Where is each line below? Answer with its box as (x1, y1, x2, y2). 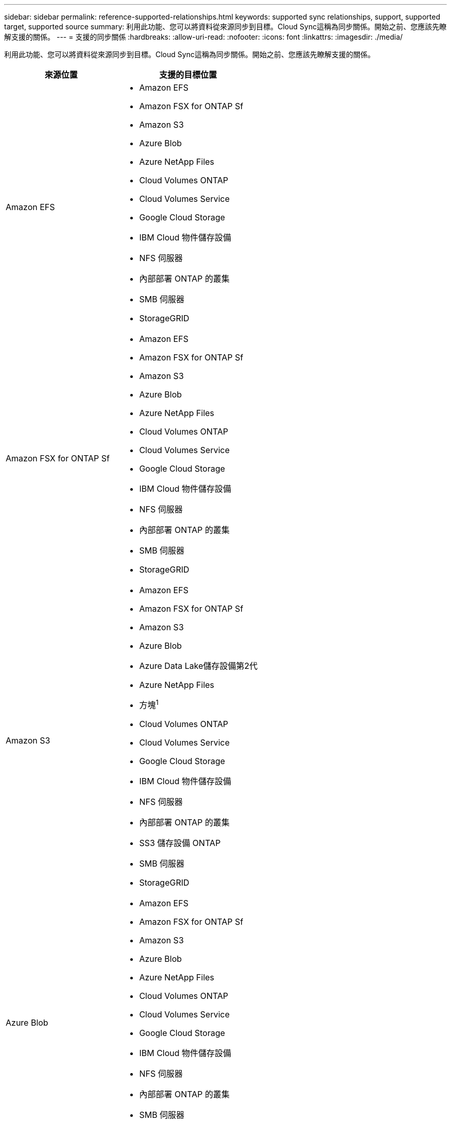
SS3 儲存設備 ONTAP (139, 838, 221, 849)
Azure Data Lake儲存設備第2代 (139, 661, 258, 671)
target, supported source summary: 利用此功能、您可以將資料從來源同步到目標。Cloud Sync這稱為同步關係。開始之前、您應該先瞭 (4, 22, 447, 31)
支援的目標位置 (159, 70, 217, 80)
